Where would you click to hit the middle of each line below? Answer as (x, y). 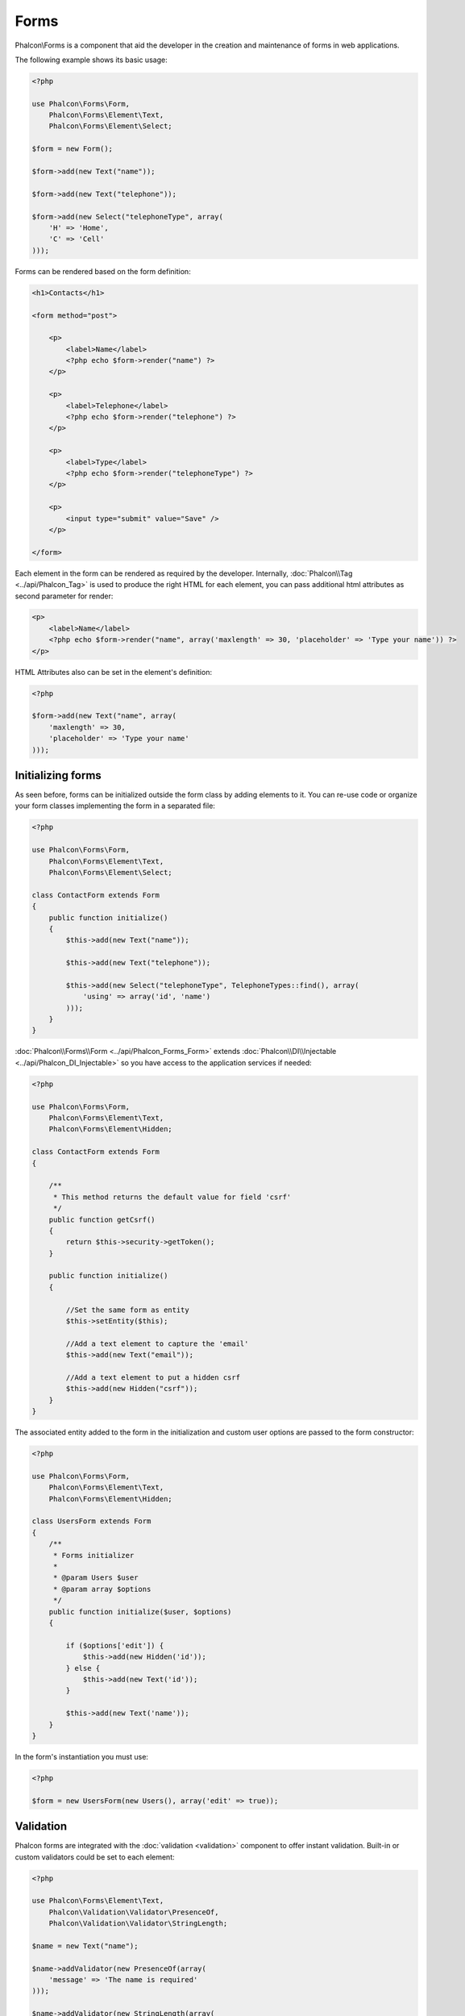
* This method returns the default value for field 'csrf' (172, 1197)
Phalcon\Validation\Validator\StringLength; (138, 1924)
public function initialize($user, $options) (140, 1612)
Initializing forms (58, 775)
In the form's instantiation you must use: (82, 1756)
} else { (83, 1668)
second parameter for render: (64, 596)
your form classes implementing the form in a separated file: (115, 806)
